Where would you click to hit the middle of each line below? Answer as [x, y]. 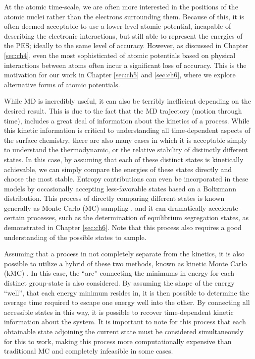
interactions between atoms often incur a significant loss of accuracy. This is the [125, 65]
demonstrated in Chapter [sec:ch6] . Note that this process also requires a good [123, 227]
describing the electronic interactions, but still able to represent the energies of [123, 35]
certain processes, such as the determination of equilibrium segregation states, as [126, 217]
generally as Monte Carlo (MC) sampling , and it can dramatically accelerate [121, 208]
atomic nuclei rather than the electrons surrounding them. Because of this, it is [124, 16]
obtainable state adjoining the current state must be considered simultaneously [124, 331]
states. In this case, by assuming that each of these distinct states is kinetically [124, 159]
